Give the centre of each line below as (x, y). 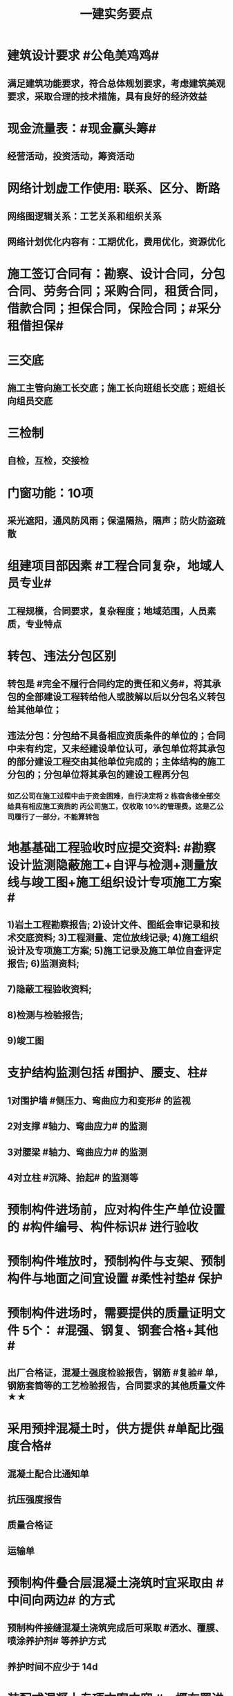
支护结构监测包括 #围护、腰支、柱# (107, 1073)
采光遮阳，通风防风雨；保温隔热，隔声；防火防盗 (112, 521)
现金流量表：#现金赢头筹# (82, 128)
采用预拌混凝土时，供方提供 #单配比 (110, 1429)
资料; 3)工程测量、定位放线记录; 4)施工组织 (126, 938)
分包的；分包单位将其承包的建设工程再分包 (98, 775)
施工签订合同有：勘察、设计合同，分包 (116, 274)
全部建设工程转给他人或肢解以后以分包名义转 (121, 697)
